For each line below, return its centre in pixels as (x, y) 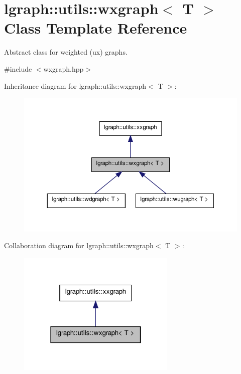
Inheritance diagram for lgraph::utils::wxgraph (75, 85)
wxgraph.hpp (64, 68)
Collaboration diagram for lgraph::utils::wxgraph (79, 245)
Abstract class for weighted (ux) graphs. (66, 52)
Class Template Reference (96, 28)
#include (18, 68)
